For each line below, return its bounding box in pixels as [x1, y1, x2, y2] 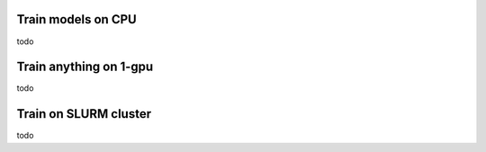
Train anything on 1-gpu [16, 59, 154, 75]
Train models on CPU [16, 12, 137, 27]
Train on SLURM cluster [16, 106, 152, 121]
